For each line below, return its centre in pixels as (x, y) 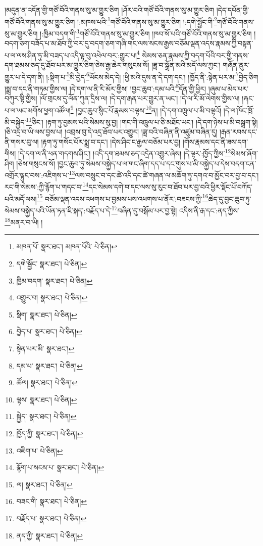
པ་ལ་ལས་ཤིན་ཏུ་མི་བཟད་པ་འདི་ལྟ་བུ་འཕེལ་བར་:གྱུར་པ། (71, 55)
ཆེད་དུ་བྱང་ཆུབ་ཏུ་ (230, 198)
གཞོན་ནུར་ (236, 64)
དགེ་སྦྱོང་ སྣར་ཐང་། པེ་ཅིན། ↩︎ (52, 263)
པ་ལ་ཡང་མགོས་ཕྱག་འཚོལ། (38, 110)
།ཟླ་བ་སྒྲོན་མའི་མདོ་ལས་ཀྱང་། (186, 64)
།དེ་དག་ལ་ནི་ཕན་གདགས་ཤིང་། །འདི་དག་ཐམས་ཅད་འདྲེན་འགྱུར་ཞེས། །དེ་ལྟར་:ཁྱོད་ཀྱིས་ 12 (125, 152)
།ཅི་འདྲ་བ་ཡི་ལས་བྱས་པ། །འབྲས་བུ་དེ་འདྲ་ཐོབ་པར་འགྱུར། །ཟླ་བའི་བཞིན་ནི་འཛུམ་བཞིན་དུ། (111, 132)
